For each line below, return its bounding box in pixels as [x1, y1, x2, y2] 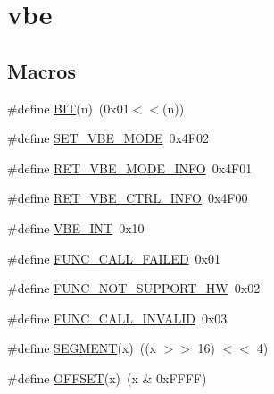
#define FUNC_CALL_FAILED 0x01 [7, 248, 220, 267]
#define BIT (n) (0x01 [7, 98, 129, 117]
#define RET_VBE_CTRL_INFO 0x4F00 [7, 189, 248, 207]
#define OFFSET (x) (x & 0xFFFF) [7, 368, 207, 387]
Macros [7, 56, 76, 84]
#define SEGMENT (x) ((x [7, 339, 156, 357]
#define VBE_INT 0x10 [7, 218, 145, 237]
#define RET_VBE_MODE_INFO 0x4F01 [7, 158, 253, 177]
